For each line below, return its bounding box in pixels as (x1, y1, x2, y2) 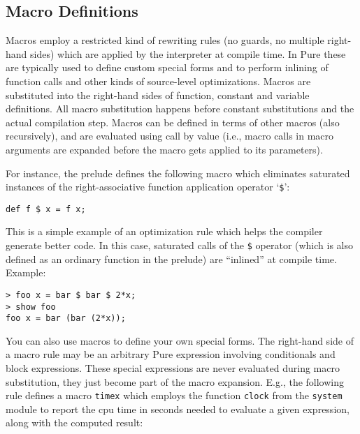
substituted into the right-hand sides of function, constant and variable (6, 87, 310, 102)
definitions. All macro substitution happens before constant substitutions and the (6, 101, 354, 116)
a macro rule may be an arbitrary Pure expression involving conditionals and (6, 347, 336, 361)
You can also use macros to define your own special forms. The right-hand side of (6, 333, 354, 347)
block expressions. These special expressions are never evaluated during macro (6, 361, 340, 375)
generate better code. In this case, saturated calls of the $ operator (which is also (6, 238, 354, 253)
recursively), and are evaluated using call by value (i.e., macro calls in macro (6, 128, 334, 143)
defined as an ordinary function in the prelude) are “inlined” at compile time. (6, 251, 337, 266)
